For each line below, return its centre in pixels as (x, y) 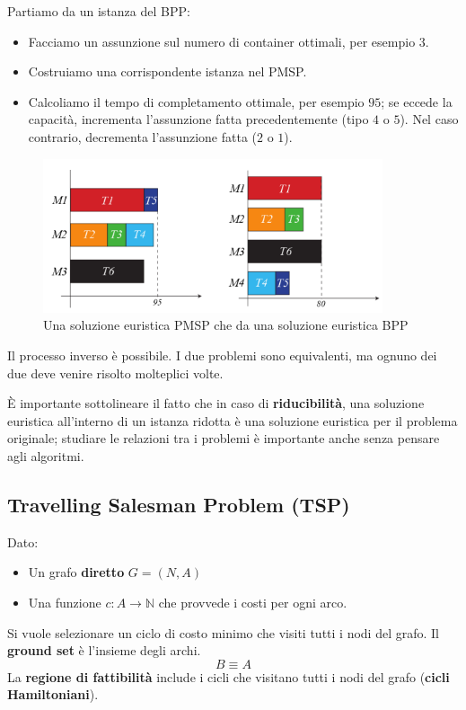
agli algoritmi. (46, 455)
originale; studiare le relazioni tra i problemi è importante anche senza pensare (224, 438)
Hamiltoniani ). (53, 694)
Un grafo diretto (76, 572)
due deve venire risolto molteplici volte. (115, 373)
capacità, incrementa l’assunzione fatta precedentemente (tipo (198, 119)
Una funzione (65, 602)
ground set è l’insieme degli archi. (104, 650)
